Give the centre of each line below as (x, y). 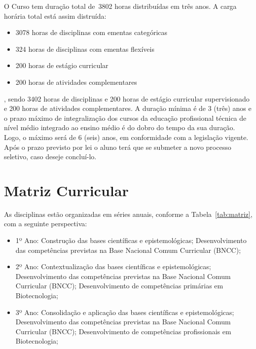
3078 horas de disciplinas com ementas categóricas (91, 32)
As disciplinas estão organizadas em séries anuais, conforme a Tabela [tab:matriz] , (128, 214)
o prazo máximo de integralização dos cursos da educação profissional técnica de (125, 118)
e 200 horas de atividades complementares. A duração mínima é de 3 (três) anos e (128, 108)
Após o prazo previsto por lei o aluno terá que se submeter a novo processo (118, 147)
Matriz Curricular (66, 190)
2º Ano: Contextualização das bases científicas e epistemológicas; (113, 266)
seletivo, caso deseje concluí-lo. (50, 157)
